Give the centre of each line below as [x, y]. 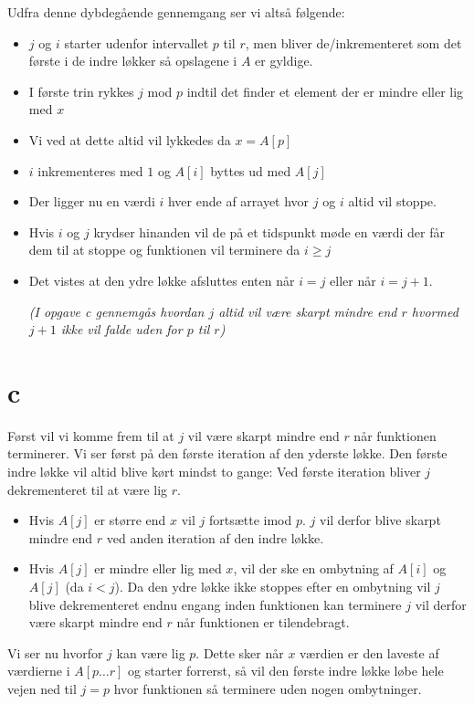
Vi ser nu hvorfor [55, 652]
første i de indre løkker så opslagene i [133, 61]
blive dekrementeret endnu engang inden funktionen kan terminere [215, 604]
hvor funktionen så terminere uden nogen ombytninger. [268, 688]
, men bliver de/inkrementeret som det [353, 42]
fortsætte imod [250, 520]
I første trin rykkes [81, 91]
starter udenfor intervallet [137, 42]
